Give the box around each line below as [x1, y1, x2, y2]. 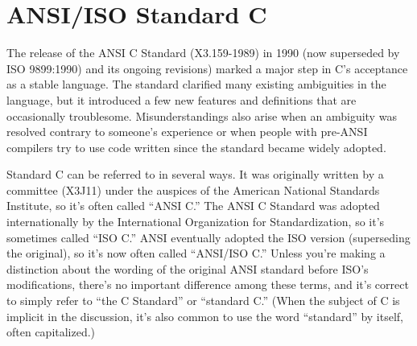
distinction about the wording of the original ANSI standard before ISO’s [6, 260, 369, 277]
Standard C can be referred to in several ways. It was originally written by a [6, 166, 384, 183]
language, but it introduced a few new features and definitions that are [6, 91, 357, 108]
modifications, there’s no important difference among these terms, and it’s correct [6, 276, 409, 293]
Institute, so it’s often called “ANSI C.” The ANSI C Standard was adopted [6, 197, 380, 214]
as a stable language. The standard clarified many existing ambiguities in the [6, 76, 386, 93]
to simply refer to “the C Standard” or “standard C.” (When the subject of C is [6, 292, 400, 309]
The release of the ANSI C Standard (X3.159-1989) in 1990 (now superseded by [6, 44, 400, 61]
